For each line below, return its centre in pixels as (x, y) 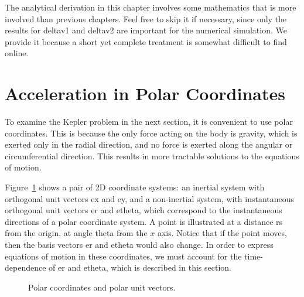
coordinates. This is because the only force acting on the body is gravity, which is (151, 133)
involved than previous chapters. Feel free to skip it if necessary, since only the (146, 18)
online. (17, 53)
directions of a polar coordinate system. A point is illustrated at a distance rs (144, 221)
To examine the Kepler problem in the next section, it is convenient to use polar (149, 122)
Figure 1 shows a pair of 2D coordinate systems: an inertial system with (135, 187)
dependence (25, 267)
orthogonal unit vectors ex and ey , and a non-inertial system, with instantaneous (150, 198)
